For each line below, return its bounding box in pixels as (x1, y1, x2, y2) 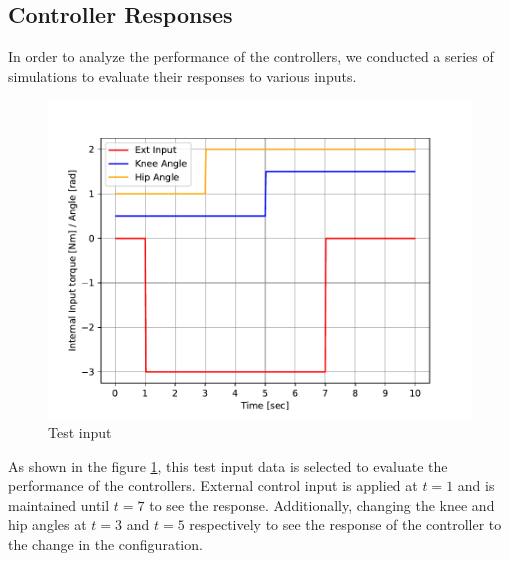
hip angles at (8, 514, 87, 535)
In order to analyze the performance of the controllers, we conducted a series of (8, 46, 494, 67)
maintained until (8, 494, 110, 515)
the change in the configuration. (8, 533, 203, 554)
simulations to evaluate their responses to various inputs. (8, 65, 357, 86)
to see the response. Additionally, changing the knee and (149, 494, 495, 515)
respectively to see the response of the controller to (189, 514, 502, 535)
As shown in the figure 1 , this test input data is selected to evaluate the (8, 455, 448, 476)
